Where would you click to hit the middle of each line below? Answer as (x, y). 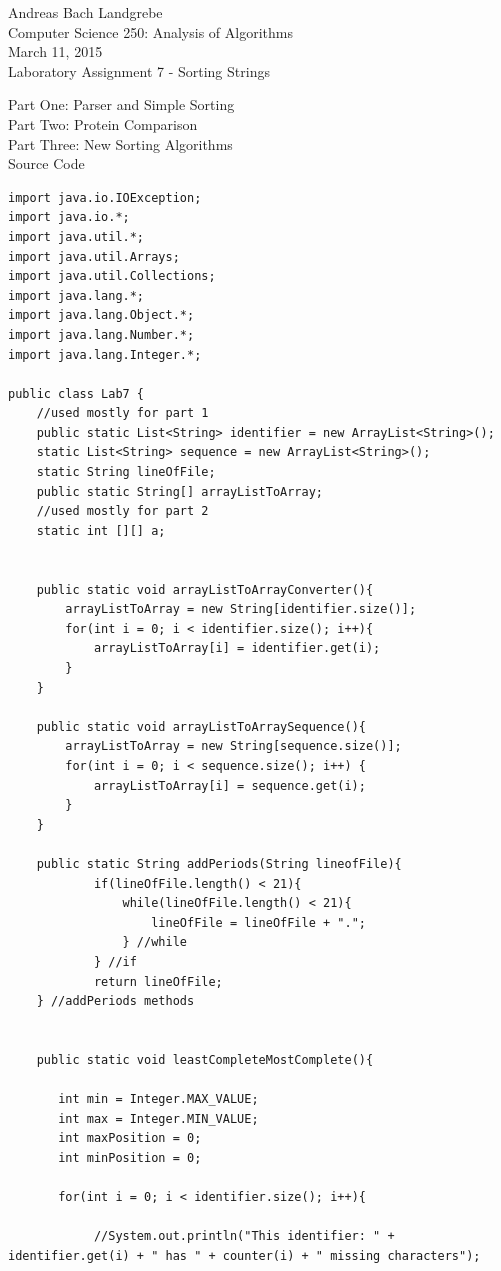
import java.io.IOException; (105, 197)
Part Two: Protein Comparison (103, 123)
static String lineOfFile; (126, 472)
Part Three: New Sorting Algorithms (120, 143)
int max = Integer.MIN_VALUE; (158, 1118)
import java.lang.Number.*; (101, 334)
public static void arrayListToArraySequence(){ (201, 726)
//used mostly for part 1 (122, 413)
